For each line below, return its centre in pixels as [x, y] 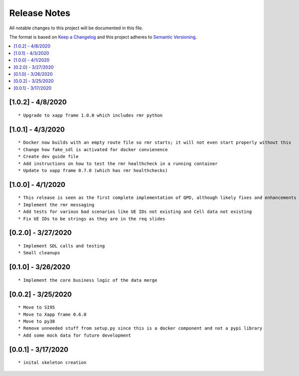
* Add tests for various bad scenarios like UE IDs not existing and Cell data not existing [135, 212]
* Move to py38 [37, 321]
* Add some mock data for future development [75, 335]
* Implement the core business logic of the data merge [88, 280]
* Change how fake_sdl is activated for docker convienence [93, 149]
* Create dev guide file [48, 157]
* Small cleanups [39, 253]
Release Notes [40, 13]
